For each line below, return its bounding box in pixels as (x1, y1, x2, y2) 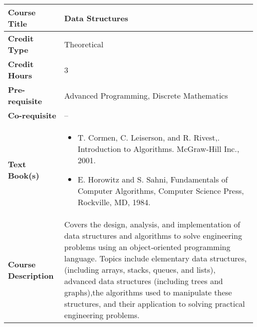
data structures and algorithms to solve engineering (64, 230, 242, 241)
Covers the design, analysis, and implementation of (64, 218, 241, 230)
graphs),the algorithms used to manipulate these (64, 287, 232, 298)
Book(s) (8, 170, 40, 181)
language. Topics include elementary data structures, (64, 253, 247, 264)
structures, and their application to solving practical (64, 298, 245, 309)
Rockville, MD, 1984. (78, 196, 151, 208)
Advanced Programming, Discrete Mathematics (64, 89, 228, 101)
